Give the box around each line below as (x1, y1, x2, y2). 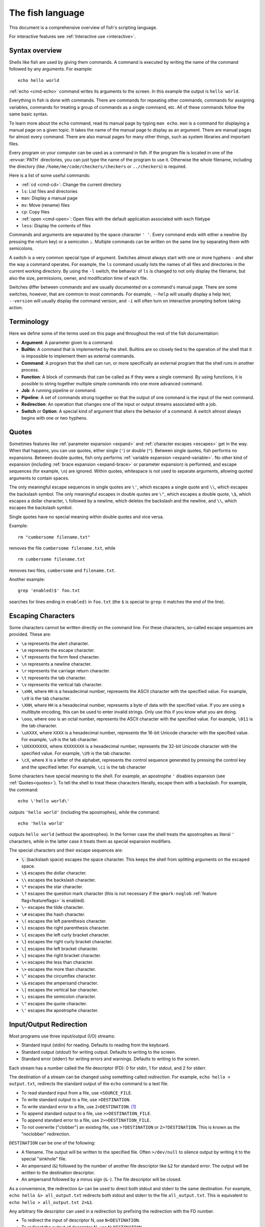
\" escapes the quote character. (21, 1000, 87, 1006)
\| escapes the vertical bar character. (21, 987, 98, 992)
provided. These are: (9, 631, 52, 638)
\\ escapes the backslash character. (21, 877, 96, 883)
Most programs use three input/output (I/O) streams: (9, 1033, 115, 1039)
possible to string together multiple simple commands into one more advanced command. (21, 380, 203, 386)
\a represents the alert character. (21, 640, 89, 646)
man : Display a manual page (21, 195, 78, 201)
